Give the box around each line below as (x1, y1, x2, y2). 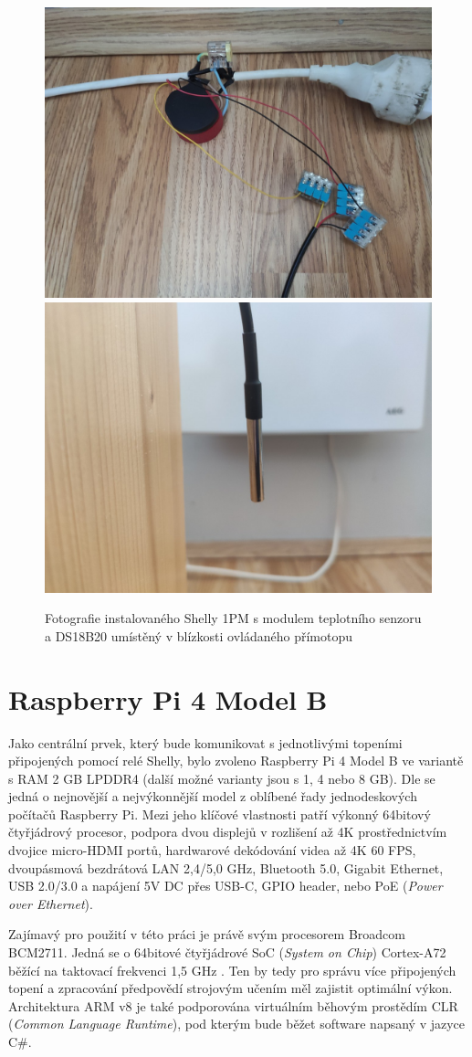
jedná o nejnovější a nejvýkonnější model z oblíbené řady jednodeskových (8, 787, 417, 806)
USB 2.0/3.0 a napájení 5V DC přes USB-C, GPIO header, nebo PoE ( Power (8, 876, 443, 895)
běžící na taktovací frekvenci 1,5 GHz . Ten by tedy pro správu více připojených (8, 960, 456, 979)
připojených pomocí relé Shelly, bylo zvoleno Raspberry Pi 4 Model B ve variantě (8, 751, 464, 770)
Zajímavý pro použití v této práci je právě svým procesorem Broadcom (8, 925, 405, 944)
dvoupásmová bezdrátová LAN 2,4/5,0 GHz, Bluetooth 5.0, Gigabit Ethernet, (8, 858, 444, 877)
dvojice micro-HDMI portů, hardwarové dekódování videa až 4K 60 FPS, (8, 840, 416, 860)
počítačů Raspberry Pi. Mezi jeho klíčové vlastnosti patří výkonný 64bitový (8, 804, 431, 823)
